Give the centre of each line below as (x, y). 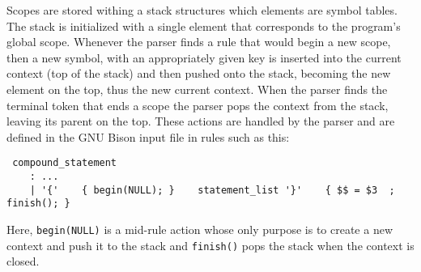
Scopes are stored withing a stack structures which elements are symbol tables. (202, 10)
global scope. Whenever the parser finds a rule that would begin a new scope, (199, 42)
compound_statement (65, 163)
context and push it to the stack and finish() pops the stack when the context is (210, 245)
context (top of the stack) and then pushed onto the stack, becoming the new (199, 73)
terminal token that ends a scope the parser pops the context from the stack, (198, 105)
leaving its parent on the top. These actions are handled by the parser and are (201, 121)
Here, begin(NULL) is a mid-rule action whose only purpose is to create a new (200, 229)
